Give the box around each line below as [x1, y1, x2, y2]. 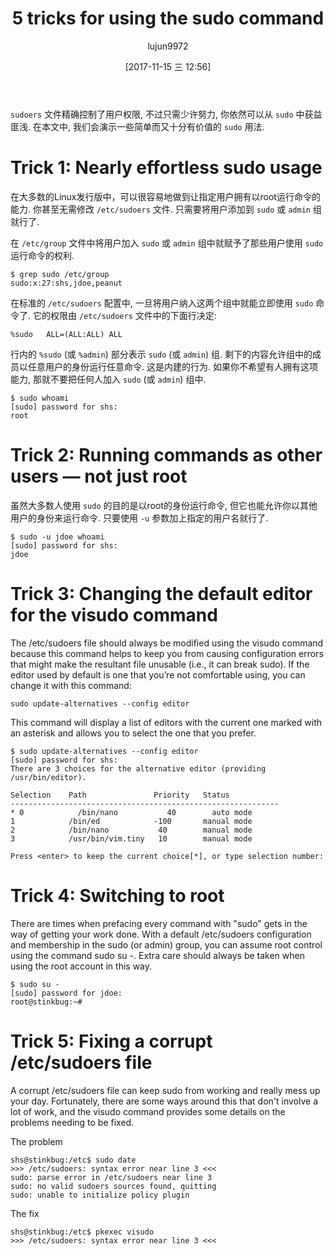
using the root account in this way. [10, 960, 153, 972]
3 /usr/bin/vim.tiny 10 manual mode [10, 833, 253, 844]
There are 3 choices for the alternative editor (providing [10, 763, 267, 774]
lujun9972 [147, 40, 189, 52]
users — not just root [10, 465, 188, 488]
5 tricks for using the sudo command [11, 7, 325, 30]
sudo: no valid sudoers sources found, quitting [10, 1181, 217, 1191]
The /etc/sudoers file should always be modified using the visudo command [10, 637, 324, 649]
